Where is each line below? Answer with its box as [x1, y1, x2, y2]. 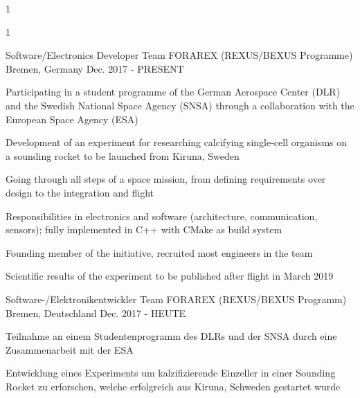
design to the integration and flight [6, 185, 154, 199]
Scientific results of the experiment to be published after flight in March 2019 [6, 269, 334, 283]
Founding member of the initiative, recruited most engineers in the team [6, 245, 313, 260]
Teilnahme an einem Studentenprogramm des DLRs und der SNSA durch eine [6, 329, 337, 343]
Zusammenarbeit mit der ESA [6, 342, 134, 356]
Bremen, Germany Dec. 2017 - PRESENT [6, 61, 184, 75]
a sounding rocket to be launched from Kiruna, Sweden [6, 148, 240, 163]
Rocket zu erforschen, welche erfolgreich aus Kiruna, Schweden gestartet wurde [6, 379, 341, 393]
